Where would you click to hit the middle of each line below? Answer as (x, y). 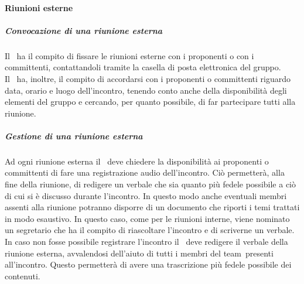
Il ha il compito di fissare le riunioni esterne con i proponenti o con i (129, 55)
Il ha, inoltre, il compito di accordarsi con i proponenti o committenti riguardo (148, 78)
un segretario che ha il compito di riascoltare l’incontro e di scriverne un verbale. (150, 230)
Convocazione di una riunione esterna (84, 30)
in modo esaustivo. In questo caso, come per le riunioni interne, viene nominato (147, 218)
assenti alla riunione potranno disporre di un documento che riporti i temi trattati (152, 207)
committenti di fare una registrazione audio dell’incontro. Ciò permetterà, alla (145, 172)
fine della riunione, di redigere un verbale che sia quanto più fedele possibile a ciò (151, 184)
